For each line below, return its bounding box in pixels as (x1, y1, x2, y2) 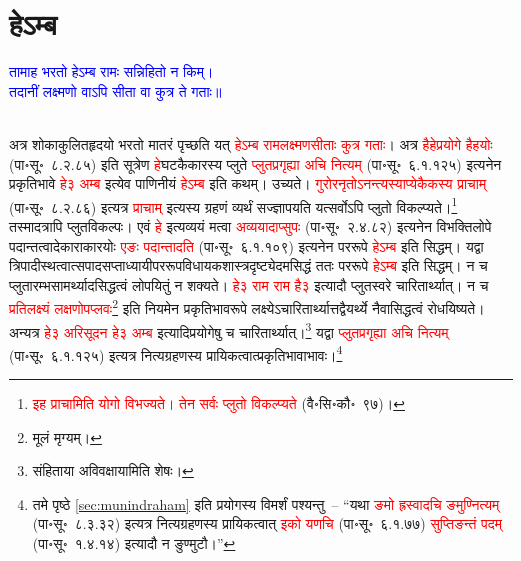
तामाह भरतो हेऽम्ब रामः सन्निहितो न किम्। (9, 61, 214, 82)
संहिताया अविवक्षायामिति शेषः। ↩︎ (32, 460, 194, 481)
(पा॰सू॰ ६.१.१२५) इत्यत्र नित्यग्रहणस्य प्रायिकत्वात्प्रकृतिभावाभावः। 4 (9, 341, 343, 365)
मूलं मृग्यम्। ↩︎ (32, 426, 102, 447)
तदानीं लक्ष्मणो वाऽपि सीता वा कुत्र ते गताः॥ (9, 80, 222, 101)
